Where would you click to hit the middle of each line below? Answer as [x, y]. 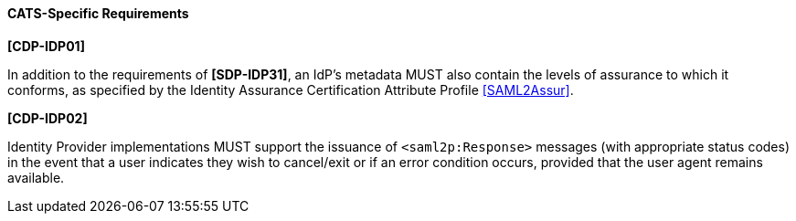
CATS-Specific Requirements [98, 13]
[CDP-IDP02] [48, 118]
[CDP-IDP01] [46, 46]
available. [36, 177]
